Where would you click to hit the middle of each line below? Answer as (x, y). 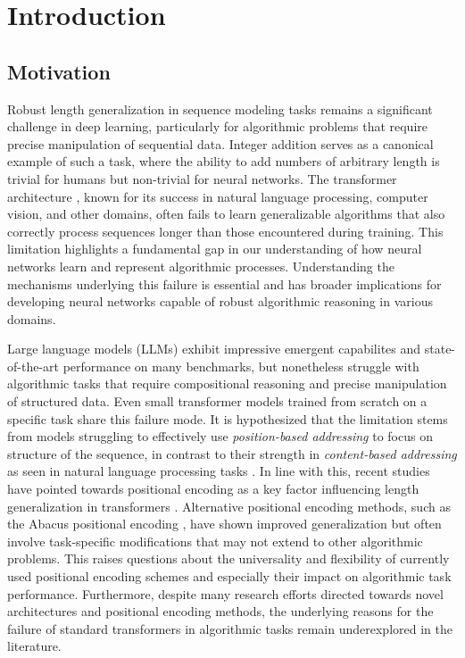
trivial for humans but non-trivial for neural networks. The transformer (202, 178)
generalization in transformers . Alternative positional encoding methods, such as (229, 506)
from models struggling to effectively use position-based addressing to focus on (220, 436)
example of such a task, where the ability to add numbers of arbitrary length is (224, 161)
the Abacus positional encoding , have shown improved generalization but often (224, 524)
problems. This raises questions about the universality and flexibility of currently (228, 558)
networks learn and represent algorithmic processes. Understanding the (201, 266)
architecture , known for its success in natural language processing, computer (218, 196)
